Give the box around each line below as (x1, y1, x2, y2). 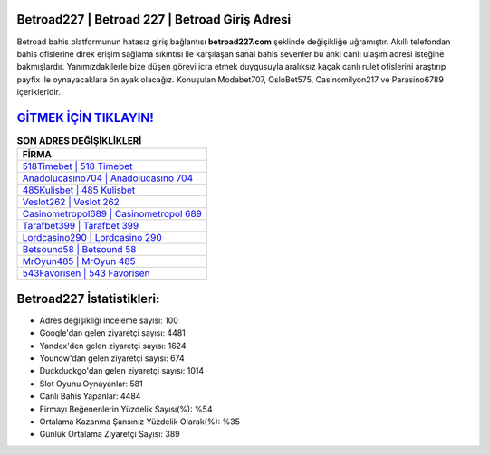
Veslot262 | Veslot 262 (22, 195, 120, 208)
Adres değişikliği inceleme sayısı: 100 (39, 315, 178, 326)
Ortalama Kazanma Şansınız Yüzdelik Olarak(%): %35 (39, 416, 240, 427)
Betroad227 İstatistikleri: (16, 290, 160, 307)
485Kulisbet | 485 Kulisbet (22, 184, 136, 196)
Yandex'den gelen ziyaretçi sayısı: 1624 (39, 340, 187, 351)
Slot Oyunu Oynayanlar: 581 (39, 378, 144, 389)
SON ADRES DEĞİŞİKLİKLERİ (16, 135, 142, 147)
